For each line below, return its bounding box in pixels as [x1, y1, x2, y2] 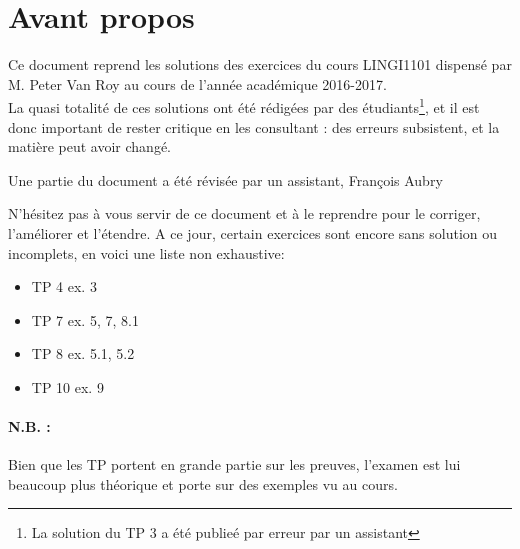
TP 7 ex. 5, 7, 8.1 [31, 309, 139, 330]
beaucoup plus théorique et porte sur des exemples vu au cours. [8, 473, 398, 494]
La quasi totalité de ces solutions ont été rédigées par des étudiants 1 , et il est [8, 94, 480, 117]
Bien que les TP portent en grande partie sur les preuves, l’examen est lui [8, 454, 461, 475]
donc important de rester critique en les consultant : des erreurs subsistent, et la [8, 116, 500, 137]
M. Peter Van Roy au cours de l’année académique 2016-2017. [8, 73, 387, 94]
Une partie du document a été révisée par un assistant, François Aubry [8, 169, 443, 190]
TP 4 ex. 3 [31, 276, 97, 297]
